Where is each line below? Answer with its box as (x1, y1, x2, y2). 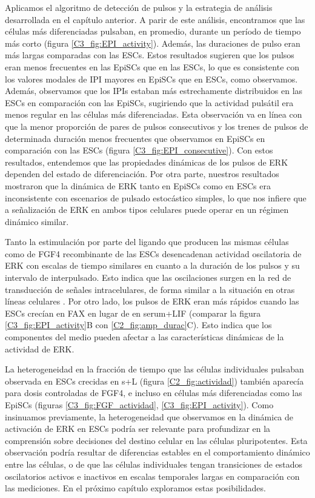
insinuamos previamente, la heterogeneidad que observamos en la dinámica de (5, 410, 294, 423)
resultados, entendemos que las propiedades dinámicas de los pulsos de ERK (5, 155, 288, 168)
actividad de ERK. (5, 342, 75, 355)
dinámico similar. (5, 215, 69, 227)
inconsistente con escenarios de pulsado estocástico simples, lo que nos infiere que (5, 191, 307, 204)
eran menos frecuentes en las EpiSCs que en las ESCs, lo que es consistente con (5, 60, 300, 73)
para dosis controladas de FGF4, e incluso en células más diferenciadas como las (5, 386, 302, 399)
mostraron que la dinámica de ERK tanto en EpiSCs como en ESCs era (5, 179, 271, 192)
